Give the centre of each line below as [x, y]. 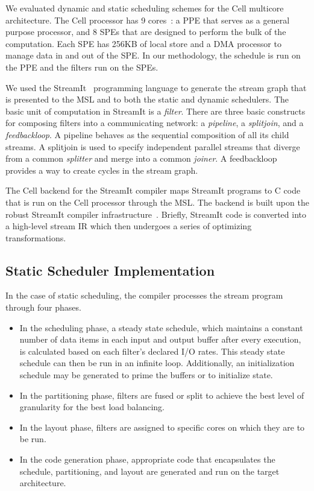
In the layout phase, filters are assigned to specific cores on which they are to [162, 427]
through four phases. [43, 307]
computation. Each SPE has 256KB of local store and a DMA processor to [143, 43]
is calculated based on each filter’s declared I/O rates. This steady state [152, 351]
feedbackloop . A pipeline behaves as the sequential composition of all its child [147, 134]
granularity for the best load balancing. [92, 407]
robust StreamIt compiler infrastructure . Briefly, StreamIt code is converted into [156, 214]
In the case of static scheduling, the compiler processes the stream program [144, 295]
